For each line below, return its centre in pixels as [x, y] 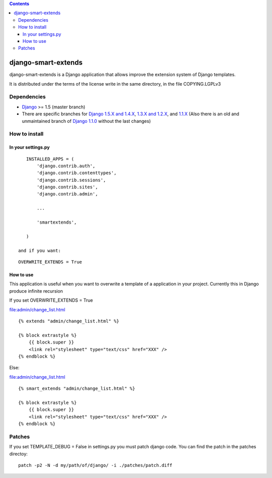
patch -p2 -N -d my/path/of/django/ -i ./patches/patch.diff [95, 465]
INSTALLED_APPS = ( [50, 159]
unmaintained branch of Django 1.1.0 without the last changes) [86, 121]
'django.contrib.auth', [66, 166]
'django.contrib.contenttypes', [77, 173]
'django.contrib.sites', [67, 187]
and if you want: [40, 250]
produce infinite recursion [36, 291]
